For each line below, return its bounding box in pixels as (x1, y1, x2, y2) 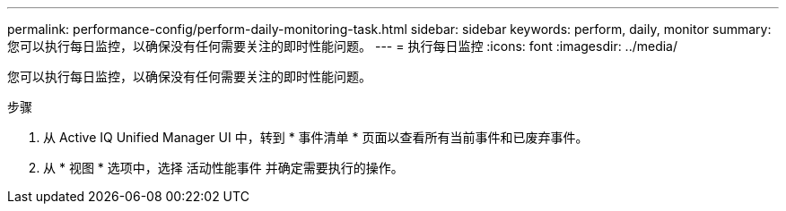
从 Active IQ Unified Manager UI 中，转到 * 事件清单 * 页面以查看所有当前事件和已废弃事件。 (43, 130, 589, 145)
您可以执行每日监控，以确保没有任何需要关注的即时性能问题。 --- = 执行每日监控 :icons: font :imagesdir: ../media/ (7, 38, 678, 54)
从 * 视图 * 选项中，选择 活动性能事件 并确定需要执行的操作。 (43, 160, 404, 175)
